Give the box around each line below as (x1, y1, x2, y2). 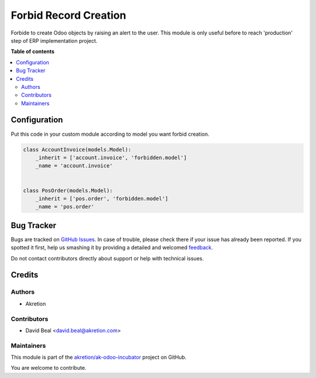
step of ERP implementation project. (11, 37, 98, 44)
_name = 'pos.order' (35, 204, 95, 210)
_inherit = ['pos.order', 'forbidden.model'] (35, 195, 169, 202)
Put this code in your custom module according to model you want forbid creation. (11, 130, 210, 138)
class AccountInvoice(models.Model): (23, 146, 132, 153)
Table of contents (11, 48, 55, 55)
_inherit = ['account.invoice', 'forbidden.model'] (35, 154, 187, 161)
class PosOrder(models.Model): (23, 187, 114, 194)
